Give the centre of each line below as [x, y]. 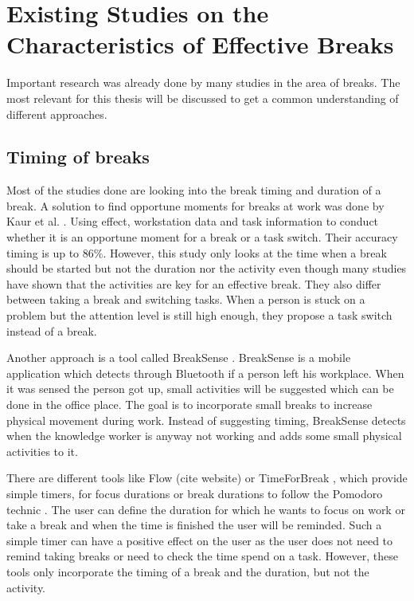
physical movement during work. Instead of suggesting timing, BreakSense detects [206, 420]
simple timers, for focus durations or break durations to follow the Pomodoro [195, 493]
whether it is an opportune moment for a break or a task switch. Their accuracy [202, 237]
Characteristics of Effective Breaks [200, 44]
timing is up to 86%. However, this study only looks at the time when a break [197, 252]
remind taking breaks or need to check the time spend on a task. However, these [202, 556]
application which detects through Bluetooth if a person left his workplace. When [205, 373]
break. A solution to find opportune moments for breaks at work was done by [195, 205]
